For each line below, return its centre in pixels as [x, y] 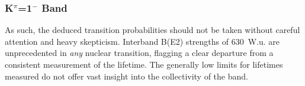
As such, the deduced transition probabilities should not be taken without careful [152, 30]
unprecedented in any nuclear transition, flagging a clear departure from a [139, 53]
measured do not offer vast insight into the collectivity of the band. [126, 76]
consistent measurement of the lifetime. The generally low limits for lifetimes [144, 64]
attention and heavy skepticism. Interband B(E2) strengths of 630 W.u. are [142, 41]
